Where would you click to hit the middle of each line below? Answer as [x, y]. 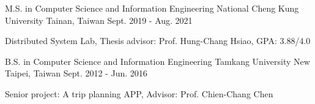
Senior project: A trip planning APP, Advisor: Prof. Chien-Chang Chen [139, 93]
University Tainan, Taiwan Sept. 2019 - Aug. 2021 [99, 20]
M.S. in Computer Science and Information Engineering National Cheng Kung [152, 8]
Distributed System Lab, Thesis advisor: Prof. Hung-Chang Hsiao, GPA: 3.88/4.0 [158, 41]
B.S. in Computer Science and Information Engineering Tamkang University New [157, 61]
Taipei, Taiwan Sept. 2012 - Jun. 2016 [76, 73]
